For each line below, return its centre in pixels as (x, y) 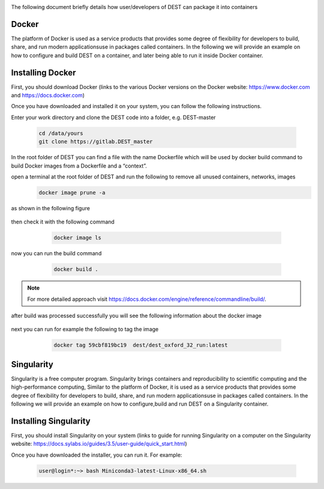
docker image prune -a (72, 193)
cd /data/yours (61, 133)
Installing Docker (43, 72)
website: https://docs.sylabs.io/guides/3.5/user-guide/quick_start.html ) (99, 444)
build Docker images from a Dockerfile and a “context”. (79, 166)
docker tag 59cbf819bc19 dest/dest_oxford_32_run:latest (141, 345)
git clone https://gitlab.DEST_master (96, 142)
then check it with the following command (63, 222)
